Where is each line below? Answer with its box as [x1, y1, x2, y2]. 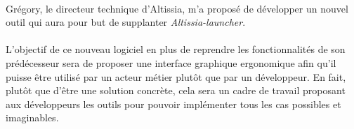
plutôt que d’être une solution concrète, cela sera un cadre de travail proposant [6, 83, 346, 98]
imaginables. [6, 110, 59, 125]
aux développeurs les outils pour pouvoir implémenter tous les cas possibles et [6, 96, 341, 111]
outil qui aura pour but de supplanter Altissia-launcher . [6, 15, 246, 29]
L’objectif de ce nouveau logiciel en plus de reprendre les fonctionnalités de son [6, 42, 346, 56]
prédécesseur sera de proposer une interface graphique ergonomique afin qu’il [6, 55, 336, 70]
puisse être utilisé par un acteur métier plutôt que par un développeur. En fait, [6, 69, 346, 84]
